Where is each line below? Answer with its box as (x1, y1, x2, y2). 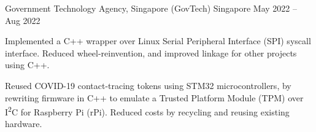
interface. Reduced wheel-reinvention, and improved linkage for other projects (5, 46, 297, 59)
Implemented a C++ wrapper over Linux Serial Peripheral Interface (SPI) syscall (5, 34, 311, 47)
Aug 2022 (5, 14, 40, 26)
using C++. (5, 58, 50, 71)
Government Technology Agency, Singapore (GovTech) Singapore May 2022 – (5, 2, 297, 14)
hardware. (5, 117, 42, 130)
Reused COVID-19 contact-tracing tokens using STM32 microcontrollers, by (5, 79, 291, 91)
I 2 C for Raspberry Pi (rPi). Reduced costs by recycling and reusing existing (5, 104, 290, 118)
